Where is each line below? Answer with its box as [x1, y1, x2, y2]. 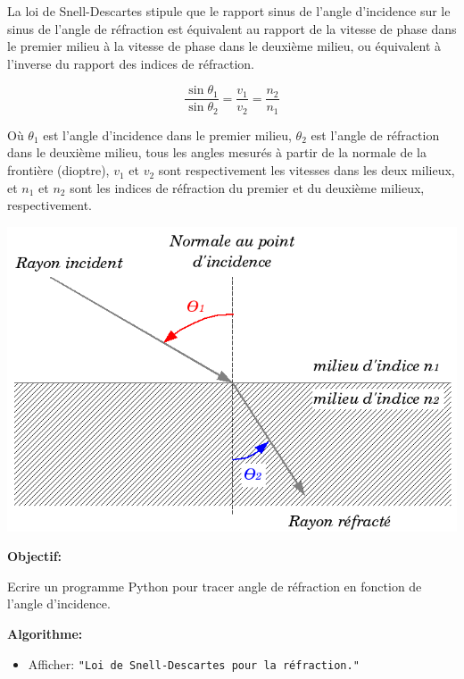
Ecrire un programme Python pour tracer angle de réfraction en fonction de [7, 576, 422, 595]
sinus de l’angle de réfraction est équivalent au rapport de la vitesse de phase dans [7, 19, 457, 38]
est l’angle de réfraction [311, 125, 440, 144]
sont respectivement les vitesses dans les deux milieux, [158, 161, 455, 180]
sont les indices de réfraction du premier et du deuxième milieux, [70, 178, 425, 197]
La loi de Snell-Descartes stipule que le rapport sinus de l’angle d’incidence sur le [7, 2, 451, 20]
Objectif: [7, 547, 62, 566]
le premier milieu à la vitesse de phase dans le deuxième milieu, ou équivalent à [7, 37, 442, 55]
